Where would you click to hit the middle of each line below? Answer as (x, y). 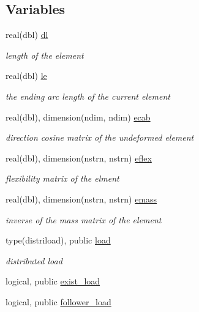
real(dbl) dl (27, 35)
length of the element (45, 55)
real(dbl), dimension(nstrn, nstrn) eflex (79, 158)
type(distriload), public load (58, 240)
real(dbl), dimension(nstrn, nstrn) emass (81, 199)
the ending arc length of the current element (88, 96)
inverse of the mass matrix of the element (84, 219)
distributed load (34, 260)
